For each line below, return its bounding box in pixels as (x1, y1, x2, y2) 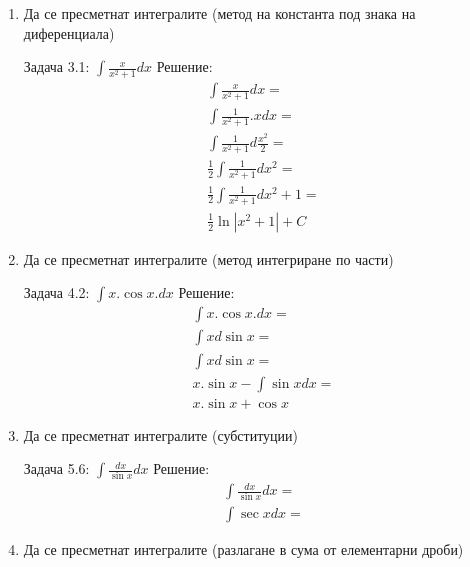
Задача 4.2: (23, 282, 90, 303)
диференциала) (23, 22, 115, 43)
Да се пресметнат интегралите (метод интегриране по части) (23, 248, 394, 269)
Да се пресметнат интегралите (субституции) (23, 424, 299, 445)
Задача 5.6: (23, 458, 90, 479)
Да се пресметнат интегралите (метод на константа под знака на (23, 3, 416, 23)
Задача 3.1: (23, 56, 90, 77)
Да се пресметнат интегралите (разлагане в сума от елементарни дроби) (23, 539, 464, 560)
